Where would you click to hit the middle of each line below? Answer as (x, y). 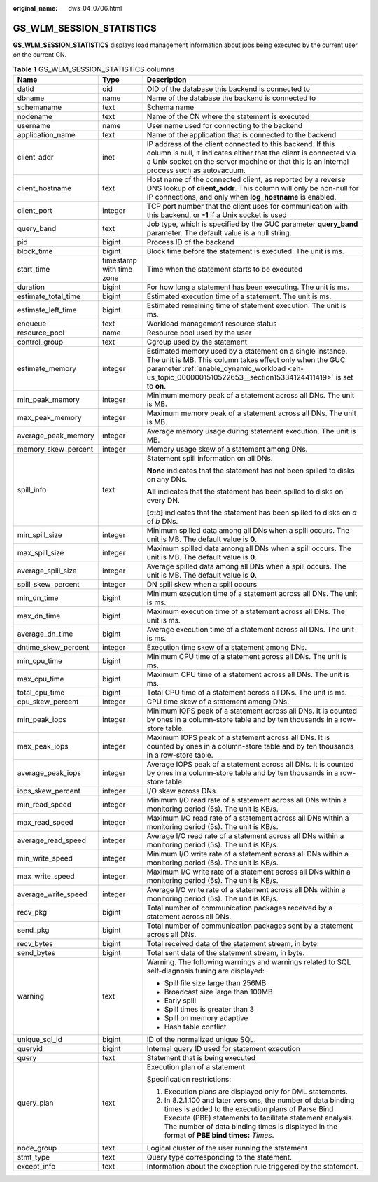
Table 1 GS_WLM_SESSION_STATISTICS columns (94, 69)
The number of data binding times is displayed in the (251, 1127)
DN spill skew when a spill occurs (202, 585)
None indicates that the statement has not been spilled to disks (251, 471)
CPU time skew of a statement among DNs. (218, 702)
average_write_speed (52, 894)
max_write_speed (46, 877)
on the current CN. (40, 55)
